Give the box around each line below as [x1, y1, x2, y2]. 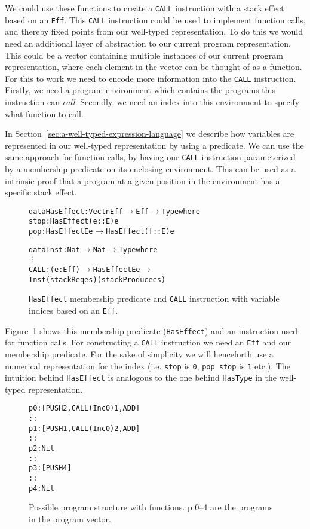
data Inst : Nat [29, 245, 80, 254]
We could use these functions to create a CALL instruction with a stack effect [5, 2, 284, 14]
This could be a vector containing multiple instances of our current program [5, 48, 283, 61]
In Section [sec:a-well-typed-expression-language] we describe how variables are [5, 127, 294, 140]
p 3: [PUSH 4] [29, 464, 72, 473]
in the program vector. [29, 512, 111, 525]
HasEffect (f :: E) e [106, 227, 174, 236]
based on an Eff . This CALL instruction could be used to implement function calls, [5, 13, 306, 26]
